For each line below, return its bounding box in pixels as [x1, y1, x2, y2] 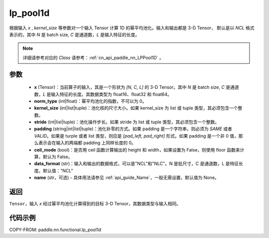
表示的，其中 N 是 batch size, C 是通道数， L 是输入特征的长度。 [9, 31, 140, 37]
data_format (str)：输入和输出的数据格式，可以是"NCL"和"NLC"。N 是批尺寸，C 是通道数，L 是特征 [34, 160, 239, 166]
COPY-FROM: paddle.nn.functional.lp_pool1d [9, 227, 102, 233]
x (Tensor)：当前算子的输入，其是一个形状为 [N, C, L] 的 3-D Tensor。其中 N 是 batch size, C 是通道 [34, 84, 239, 90]
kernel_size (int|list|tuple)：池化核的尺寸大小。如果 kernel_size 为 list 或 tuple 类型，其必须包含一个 [34, 105, 238, 111]
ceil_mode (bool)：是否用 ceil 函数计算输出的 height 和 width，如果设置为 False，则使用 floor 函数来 [34, 147, 240, 153]
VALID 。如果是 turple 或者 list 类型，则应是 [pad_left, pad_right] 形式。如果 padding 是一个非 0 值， [34, 133, 239, 139]
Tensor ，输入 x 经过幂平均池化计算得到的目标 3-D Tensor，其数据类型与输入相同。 [9, 201, 181, 207]
